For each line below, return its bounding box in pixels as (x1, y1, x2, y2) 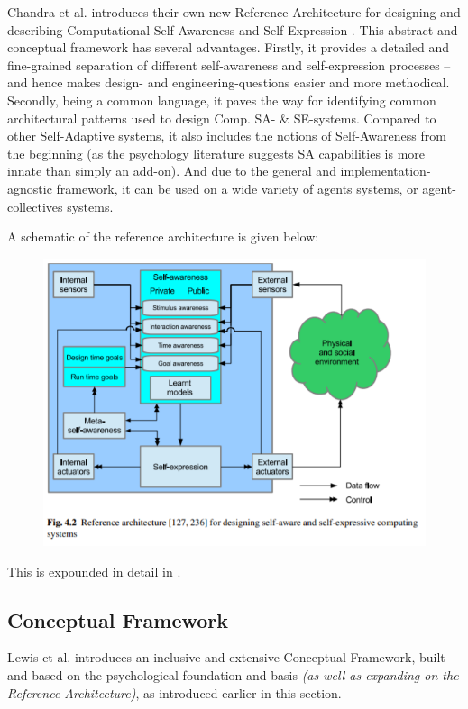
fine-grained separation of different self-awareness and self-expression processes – (7, 55, 451, 74)
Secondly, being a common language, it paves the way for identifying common (7, 90, 436, 109)
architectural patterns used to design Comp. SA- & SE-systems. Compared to (7, 108, 436, 127)
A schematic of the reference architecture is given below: (7, 227, 319, 246)
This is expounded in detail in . (7, 561, 181, 580)
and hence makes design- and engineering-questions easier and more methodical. (7, 73, 450, 92)
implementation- (340, 161, 431, 180)
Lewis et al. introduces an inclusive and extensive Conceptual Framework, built (7, 648, 445, 667)
